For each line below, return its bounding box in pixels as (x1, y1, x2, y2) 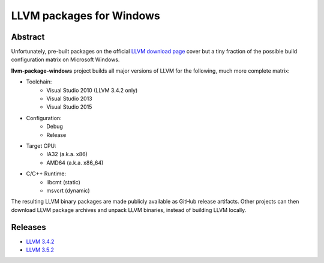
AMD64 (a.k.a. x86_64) (46, 159, 104, 166)
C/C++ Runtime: (26, 170, 66, 177)
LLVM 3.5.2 (26, 246, 54, 253)
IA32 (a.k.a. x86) (46, 151, 88, 158)
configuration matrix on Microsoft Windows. (11, 56, 120, 63)
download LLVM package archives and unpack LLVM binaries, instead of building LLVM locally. (11, 206, 247, 213)
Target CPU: (26, 142, 56, 150)
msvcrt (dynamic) (46, 187, 90, 194)
